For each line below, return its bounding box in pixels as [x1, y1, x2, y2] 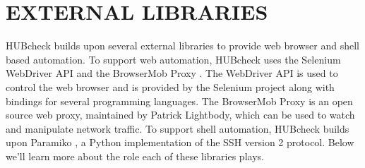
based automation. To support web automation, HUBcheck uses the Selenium [6, 52, 341, 66]
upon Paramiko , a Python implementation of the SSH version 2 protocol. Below [6, 135, 354, 150]
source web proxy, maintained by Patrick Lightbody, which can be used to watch [6, 107, 355, 122]
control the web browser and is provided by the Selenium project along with [6, 79, 335, 94]
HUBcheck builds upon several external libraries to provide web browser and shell [6, 38, 359, 53]
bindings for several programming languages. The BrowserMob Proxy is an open [6, 93, 353, 108]
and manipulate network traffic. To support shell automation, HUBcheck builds [6, 121, 349, 136]
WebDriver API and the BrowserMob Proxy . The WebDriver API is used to [6, 66, 338, 80]
